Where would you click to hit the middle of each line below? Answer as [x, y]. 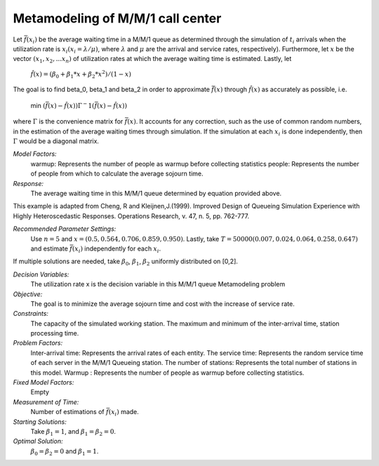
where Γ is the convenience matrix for [68, 121]
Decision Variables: [41, 274]
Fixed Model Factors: [44, 382]
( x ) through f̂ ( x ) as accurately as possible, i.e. [281, 89]
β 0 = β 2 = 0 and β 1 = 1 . [65, 452]
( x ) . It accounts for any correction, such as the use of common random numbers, [245, 121]
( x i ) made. [124, 413]
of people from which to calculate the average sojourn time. [117, 174]
